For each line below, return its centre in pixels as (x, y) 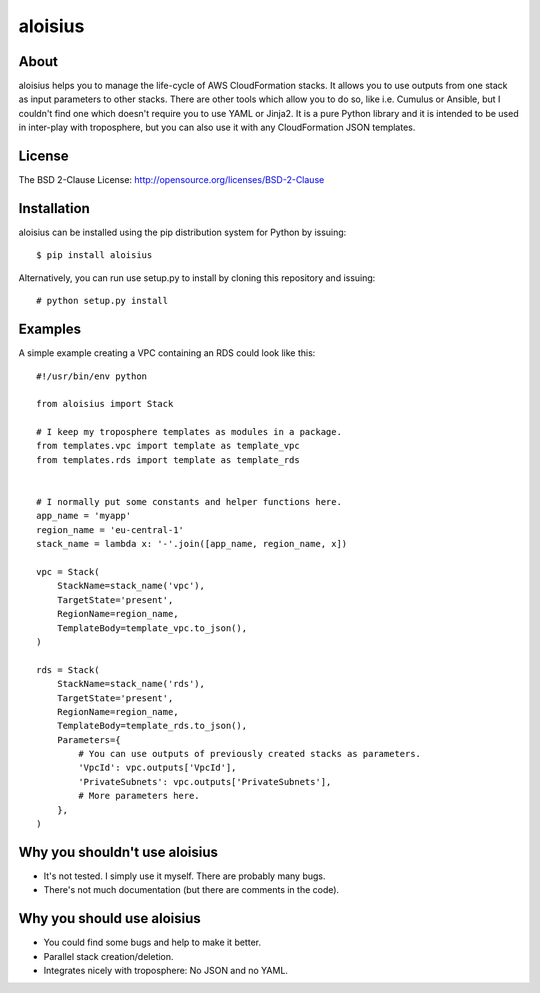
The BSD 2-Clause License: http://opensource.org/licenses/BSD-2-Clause (171, 180)
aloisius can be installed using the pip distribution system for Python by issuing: (182, 232)
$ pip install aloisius (94, 255)
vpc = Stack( (68, 571)
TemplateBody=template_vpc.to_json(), (152, 628)
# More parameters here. (139, 796)
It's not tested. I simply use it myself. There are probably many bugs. (184, 876)
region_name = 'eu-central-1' (110, 529)
